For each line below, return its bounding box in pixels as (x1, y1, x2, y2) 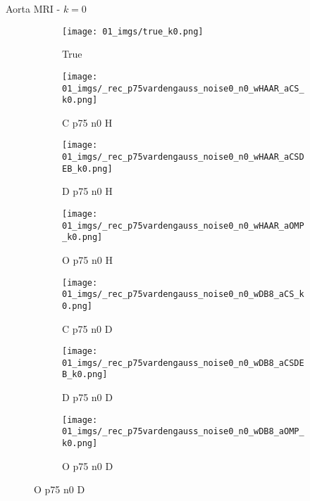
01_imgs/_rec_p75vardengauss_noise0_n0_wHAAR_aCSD (62, 152, 304, 163)
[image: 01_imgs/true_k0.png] (62, 26, 204, 37)
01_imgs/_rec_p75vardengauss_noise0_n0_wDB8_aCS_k (62, 289, 304, 300)
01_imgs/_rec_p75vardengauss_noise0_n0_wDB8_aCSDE (62, 357, 304, 368)
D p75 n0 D (62, 390, 113, 405)
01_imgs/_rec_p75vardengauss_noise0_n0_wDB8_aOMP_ (62, 426, 304, 437)
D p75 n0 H (62, 184, 113, 198)
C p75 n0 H (62, 115, 113, 129)
